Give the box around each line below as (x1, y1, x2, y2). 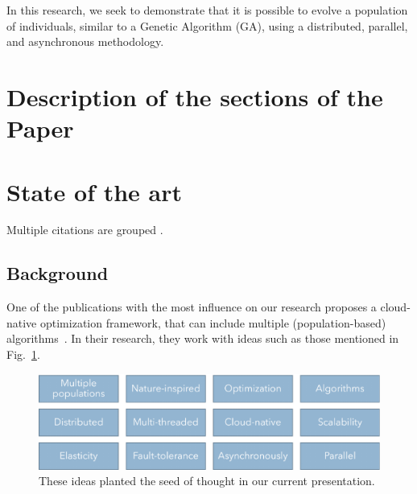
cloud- (380, 298, 411, 315)
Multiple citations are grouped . (6, 221, 163, 238)
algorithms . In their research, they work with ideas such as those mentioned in (6, 330, 399, 347)
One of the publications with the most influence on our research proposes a (6, 298, 377, 315)
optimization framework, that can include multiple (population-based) (39, 314, 386, 331)
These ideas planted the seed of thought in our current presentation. (39, 472, 375, 489)
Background (6, 261, 109, 286)
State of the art (6, 175, 183, 208)
